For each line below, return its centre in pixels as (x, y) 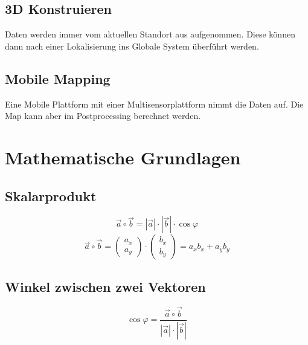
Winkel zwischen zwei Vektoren (105, 286)
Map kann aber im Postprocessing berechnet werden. (103, 116)
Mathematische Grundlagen (123, 157)
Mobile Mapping (58, 78)
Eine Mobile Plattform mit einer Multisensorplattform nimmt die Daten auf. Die (154, 104)
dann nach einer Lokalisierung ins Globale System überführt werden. (132, 46)
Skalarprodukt (51, 195)
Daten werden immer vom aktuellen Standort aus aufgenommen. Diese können (150, 34)
